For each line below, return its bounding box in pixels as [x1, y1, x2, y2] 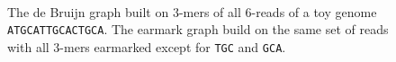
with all [7, 37, 49, 56]
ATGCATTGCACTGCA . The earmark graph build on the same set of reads [7, 20, 389, 39]
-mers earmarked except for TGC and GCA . [59, 37, 286, 56]
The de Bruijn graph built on [7, 2, 169, 21]
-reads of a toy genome [251, 2, 377, 21]
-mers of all [178, 2, 241, 21]
